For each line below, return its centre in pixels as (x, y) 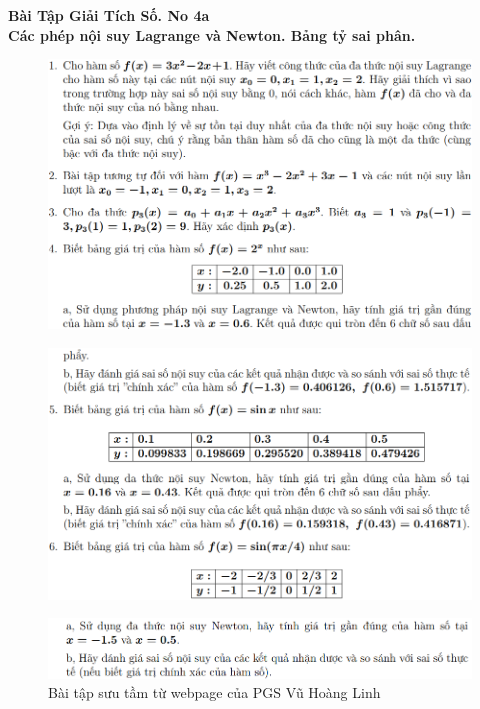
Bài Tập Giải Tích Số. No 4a (109, 15)
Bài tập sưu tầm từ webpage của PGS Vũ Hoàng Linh (214, 692)
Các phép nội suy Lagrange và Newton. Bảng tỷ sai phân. (212, 34)
